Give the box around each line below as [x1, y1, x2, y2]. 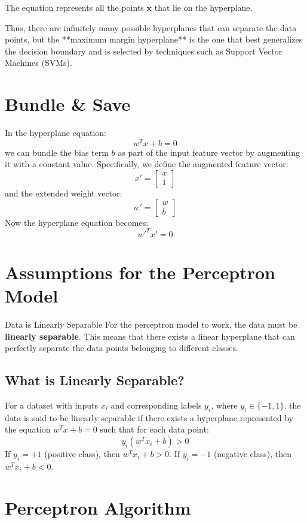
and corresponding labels [110, 398, 202, 411]
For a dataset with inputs [5, 398, 98, 411]
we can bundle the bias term [5, 146, 109, 158]
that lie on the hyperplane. [154, 1, 253, 13]
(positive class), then [44, 447, 120, 459]
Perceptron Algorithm [5, 495, 191, 519]
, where [211, 398, 238, 411]
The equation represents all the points [5, 1, 144, 13]
